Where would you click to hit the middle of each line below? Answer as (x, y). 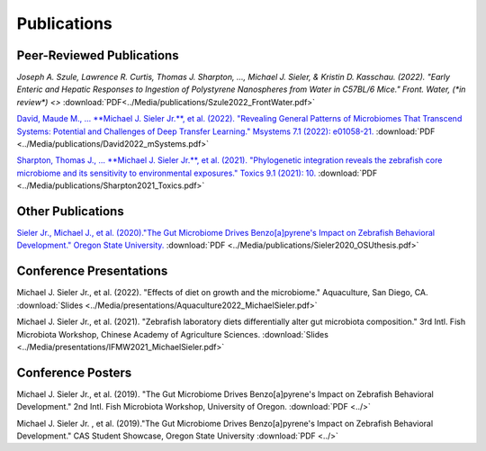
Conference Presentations (92, 271)
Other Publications (71, 211)
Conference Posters (74, 372)
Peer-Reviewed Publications (98, 55)
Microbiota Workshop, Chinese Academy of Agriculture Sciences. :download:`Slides (172, 334)
